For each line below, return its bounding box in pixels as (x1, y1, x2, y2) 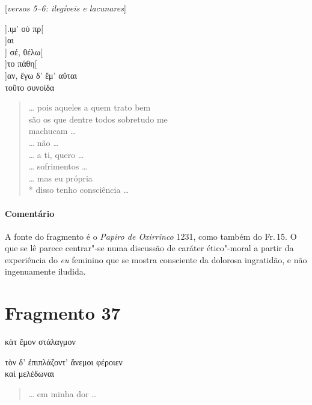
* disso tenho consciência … (28, 183, 129, 196)
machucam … (28, 124, 76, 137)
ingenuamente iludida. (5, 265, 86, 278)
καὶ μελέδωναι (5, 367, 54, 380)
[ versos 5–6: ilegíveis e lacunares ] (5, 2, 126, 14)
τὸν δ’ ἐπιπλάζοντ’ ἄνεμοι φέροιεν (5, 355, 123, 368)
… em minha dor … (28, 387, 97, 400)
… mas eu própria (28, 171, 93, 184)
